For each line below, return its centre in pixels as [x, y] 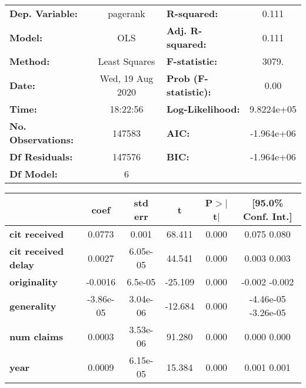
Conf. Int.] [267, 216]
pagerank [127, 13]
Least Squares [127, 61]
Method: [30, 61]
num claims [36, 336]
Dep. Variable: [44, 13]
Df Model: [34, 174]
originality [34, 282]
